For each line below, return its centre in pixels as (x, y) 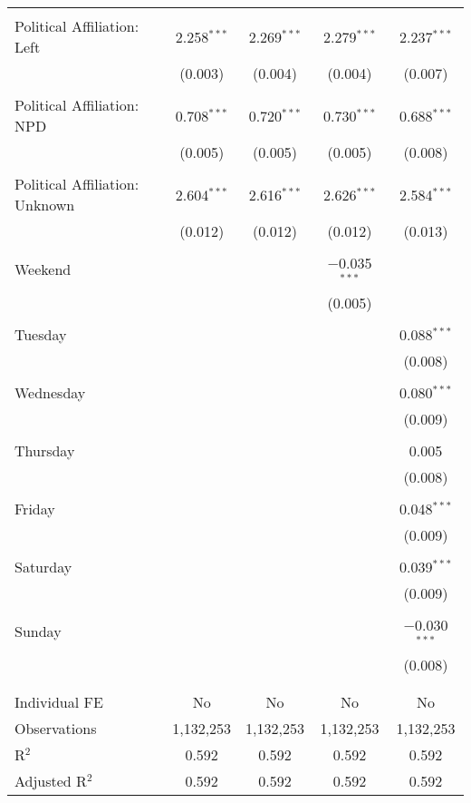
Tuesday (41, 334)
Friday (35, 508)
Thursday (45, 450)
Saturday (43, 566)
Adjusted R (51, 780)
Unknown (45, 205)
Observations (56, 728)
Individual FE (59, 701)
